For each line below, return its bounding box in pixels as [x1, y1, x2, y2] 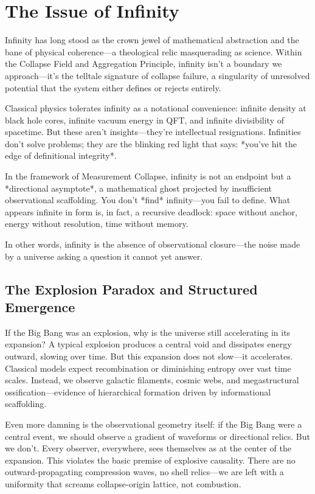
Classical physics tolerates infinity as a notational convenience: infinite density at [5, 102, 306, 114]
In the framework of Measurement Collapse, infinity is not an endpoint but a [5, 170, 291, 183]
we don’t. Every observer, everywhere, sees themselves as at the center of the [5, 442, 291, 454]
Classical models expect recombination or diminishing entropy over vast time [5, 361, 291, 374]
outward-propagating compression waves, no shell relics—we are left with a [5, 465, 284, 478]
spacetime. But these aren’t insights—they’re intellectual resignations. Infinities [5, 125, 301, 138]
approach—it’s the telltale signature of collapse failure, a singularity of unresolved [5, 69, 310, 82]
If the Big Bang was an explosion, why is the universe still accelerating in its [5, 325, 291, 338]
